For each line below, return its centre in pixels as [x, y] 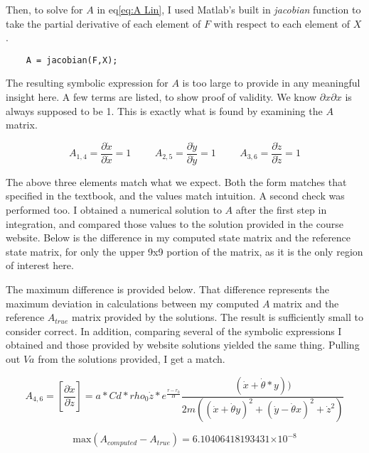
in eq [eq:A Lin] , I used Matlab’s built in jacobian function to [229, 9]
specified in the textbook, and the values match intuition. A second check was [175, 196]
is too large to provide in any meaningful [271, 83]
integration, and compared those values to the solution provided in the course [175, 223]
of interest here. [40, 265]
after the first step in [281, 210]
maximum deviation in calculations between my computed [133, 303]
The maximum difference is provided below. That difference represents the [167, 289]
